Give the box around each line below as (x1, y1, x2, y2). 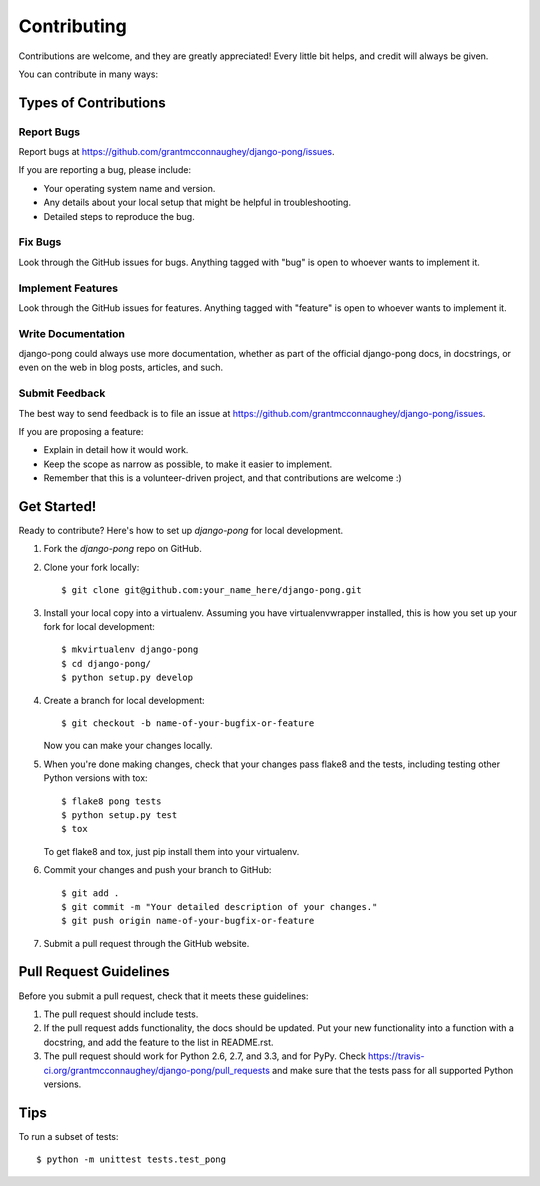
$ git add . (61, 887, 120, 899)
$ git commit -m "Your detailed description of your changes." (61, 901, 378, 912)
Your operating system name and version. (43, 182, 216, 194)
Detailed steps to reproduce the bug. (43, 210, 195, 222)
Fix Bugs (18, 235, 62, 249)
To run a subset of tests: (18, 1130, 119, 1142)
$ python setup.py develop (61, 672, 194, 684)
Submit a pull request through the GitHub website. (43, 937, 250, 949)
